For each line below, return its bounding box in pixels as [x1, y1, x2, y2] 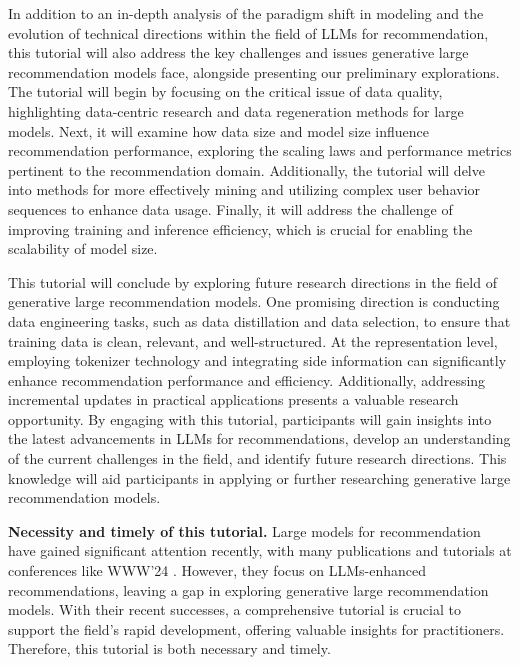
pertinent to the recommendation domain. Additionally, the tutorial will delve [8, 159, 485, 180]
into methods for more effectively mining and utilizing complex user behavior [8, 179, 481, 200]
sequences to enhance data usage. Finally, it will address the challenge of [8, 198, 453, 219]
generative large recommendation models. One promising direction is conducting [8, 291, 500, 312]
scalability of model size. [8, 238, 158, 259]
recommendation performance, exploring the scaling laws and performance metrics [8, 140, 512, 161]
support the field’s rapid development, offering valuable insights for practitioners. [8, 618, 505, 639]
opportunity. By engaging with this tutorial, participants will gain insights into [8, 408, 492, 429]
